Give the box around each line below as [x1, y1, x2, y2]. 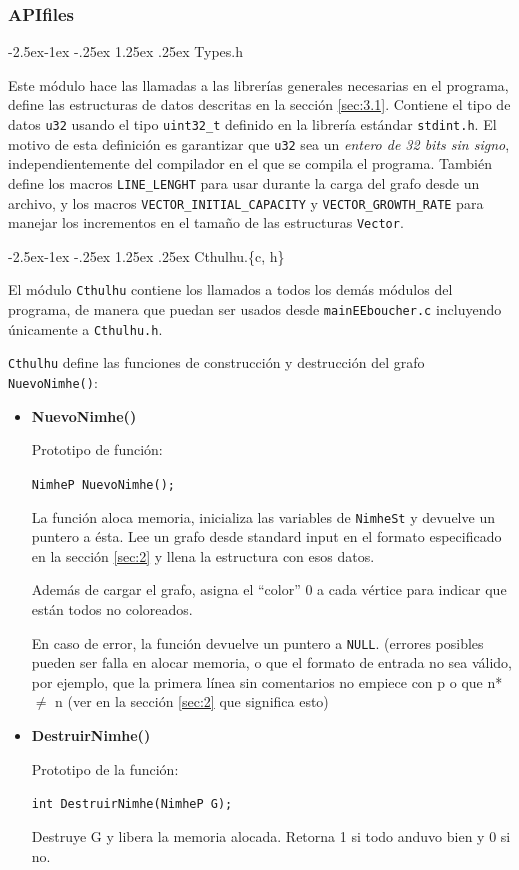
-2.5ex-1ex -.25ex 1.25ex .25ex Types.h [8, 41, 243, 62]
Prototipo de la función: [31, 758, 179, 779]
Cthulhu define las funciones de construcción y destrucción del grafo [8, 352, 425, 373]
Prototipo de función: [31, 439, 163, 460]
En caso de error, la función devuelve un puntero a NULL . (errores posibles [31, 632, 484, 653]
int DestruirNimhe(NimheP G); [31, 797, 233, 812]
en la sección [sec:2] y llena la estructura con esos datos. [31, 545, 375, 566]
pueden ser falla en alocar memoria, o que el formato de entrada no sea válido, [31, 652, 513, 673]
